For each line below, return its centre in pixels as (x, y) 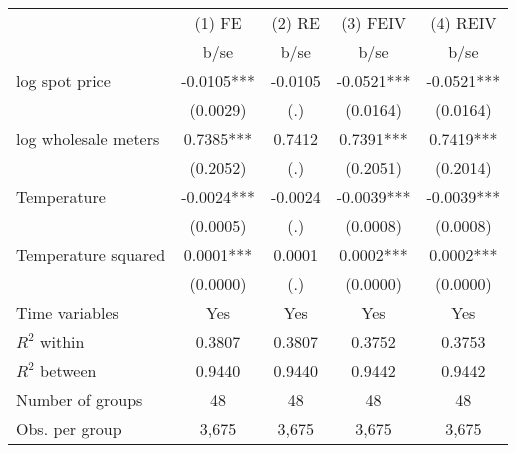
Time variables (67, 312)
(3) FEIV (374, 22)
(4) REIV (463, 22)
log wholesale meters (88, 138)
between (68, 370)
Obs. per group (69, 428)
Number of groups (79, 399)
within (62, 341)
